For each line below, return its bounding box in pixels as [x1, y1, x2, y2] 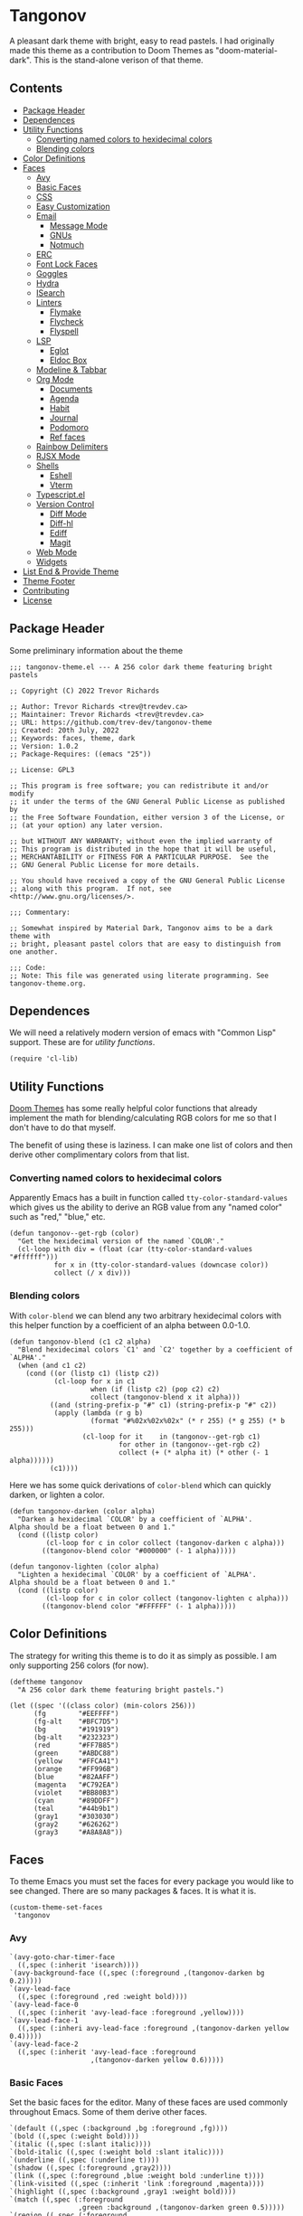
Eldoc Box [49, 354, 88, 365]
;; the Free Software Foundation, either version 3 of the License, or [9, 813, 285, 822]
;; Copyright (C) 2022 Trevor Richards [9, 686, 160, 695]
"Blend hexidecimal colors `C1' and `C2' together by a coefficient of [17, 1344, 294, 1354]
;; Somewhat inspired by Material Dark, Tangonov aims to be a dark [9, 923, 273, 932]
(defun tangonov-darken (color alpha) [9, 1506, 156, 1515]
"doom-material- [215, 44, 279, 55]
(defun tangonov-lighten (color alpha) [9, 1561, 160, 1571]
